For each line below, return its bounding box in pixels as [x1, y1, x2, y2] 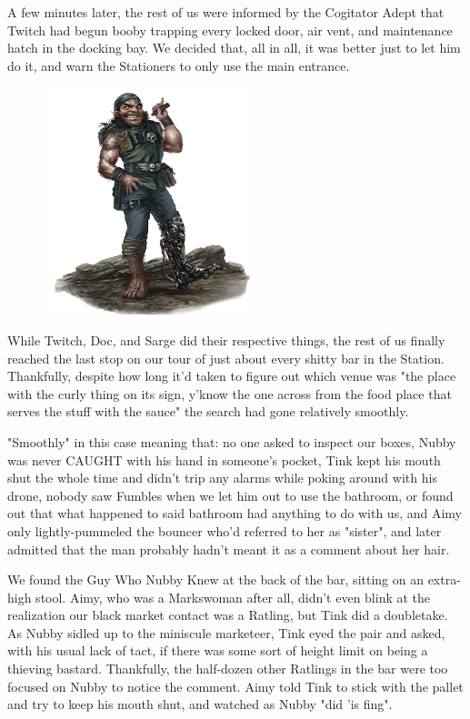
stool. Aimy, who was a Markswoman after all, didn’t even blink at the [35, 587, 431, 606]
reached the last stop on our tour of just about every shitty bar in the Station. [7, 348, 445, 367]
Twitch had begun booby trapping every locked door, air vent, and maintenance [7, 20, 453, 39]
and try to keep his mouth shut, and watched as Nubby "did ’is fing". [7, 694, 393, 714]
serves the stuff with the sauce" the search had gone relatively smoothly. [7, 402, 409, 421]
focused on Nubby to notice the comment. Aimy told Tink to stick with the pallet [7, 676, 464, 695]
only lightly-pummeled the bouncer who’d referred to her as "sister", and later [7, 521, 442, 540]
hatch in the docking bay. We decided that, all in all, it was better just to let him [7, 38, 461, 57]
